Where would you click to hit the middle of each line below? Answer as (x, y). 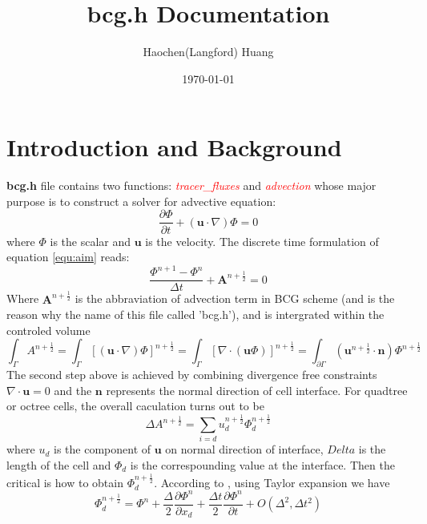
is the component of (103, 449)
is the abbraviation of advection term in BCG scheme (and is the (235, 298)
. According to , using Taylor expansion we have (272, 482)
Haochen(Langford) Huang (208, 52)
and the (73, 390)
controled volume (48, 330)
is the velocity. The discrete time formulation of (262, 241)
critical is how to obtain (65, 482)
